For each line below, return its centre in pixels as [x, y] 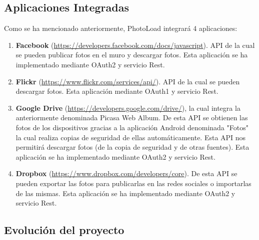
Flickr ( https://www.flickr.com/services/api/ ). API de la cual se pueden [128, 81]
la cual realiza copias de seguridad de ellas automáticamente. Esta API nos [131, 137]
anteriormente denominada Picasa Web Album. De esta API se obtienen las [132, 118]
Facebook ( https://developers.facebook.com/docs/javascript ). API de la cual [135, 45]
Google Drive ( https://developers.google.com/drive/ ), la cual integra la [128, 108]
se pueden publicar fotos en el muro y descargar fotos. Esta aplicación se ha [132, 55]
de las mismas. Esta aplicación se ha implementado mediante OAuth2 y [125, 193]
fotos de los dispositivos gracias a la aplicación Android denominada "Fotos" [132, 127]
